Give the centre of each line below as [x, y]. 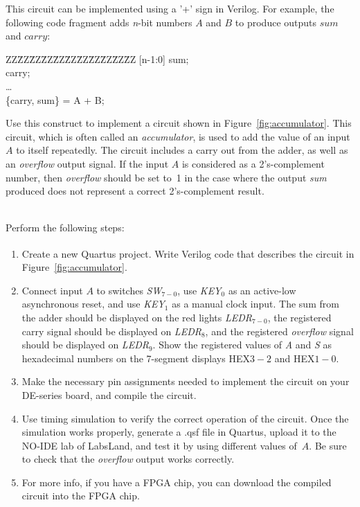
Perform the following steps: [65, 228]
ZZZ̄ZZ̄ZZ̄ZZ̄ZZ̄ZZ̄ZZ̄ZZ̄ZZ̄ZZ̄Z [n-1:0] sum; [97, 59]
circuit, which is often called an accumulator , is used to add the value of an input [178, 136]
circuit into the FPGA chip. [81, 496]
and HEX [295, 358]
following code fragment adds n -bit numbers [99, 22]
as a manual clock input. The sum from [255, 304]
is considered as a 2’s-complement [253, 163]
